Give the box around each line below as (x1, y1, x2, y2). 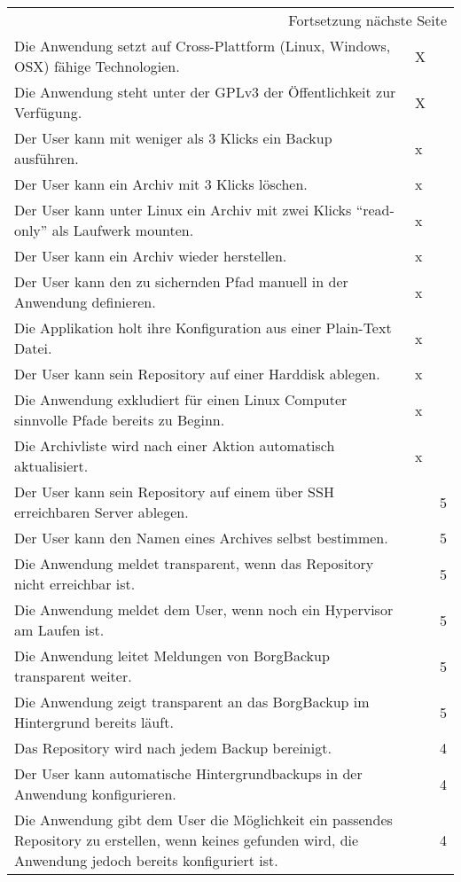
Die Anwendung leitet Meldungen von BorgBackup (14, 645, 330, 666)
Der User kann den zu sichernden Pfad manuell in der (14, 271, 348, 292)
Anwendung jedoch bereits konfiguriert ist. (14, 850, 278, 870)
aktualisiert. (14, 456, 89, 476)
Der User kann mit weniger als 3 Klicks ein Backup (14, 128, 332, 148)
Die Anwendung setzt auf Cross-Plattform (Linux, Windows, (14, 35, 391, 56)
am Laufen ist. (14, 620, 105, 640)
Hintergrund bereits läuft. (14, 712, 174, 732)
